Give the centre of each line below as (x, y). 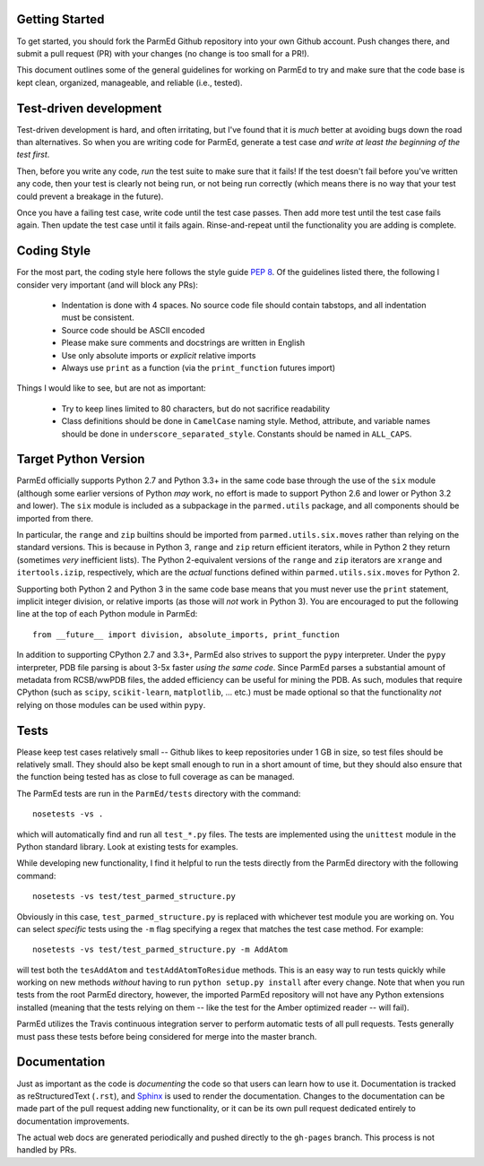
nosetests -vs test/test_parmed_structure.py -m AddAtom (160, 950)
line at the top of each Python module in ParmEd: (107, 614)
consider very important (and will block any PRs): (108, 285)
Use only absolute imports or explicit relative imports (159, 355)
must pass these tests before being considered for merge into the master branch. (167, 1036)
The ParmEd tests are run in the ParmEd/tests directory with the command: (159, 793)
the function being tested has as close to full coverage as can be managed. (156, 777)
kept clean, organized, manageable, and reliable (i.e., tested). (130, 82)
